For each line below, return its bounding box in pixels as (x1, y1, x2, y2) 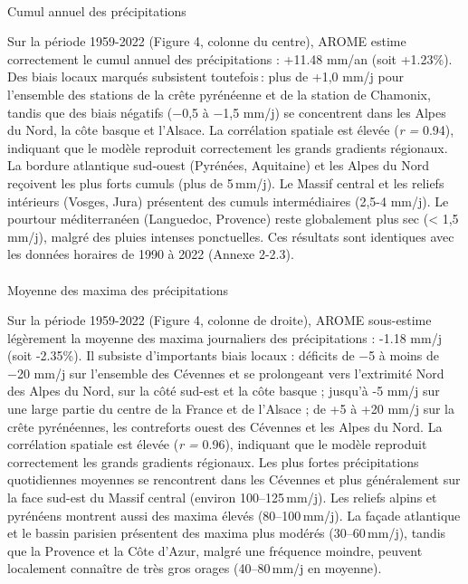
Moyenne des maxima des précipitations (7, 280, 229, 299)
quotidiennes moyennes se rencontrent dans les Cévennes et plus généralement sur (7, 470, 461, 489)
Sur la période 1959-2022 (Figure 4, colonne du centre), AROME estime (7, 32, 406, 51)
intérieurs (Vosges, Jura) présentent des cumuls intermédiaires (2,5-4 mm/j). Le (7, 191, 449, 210)
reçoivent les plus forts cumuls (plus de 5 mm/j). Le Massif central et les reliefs (7, 173, 444, 192)
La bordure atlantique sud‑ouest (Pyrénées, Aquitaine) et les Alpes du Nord (7, 156, 430, 175)
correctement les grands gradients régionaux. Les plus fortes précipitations (7, 452, 419, 471)
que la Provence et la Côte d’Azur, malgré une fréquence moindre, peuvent (7, 541, 423, 560)
